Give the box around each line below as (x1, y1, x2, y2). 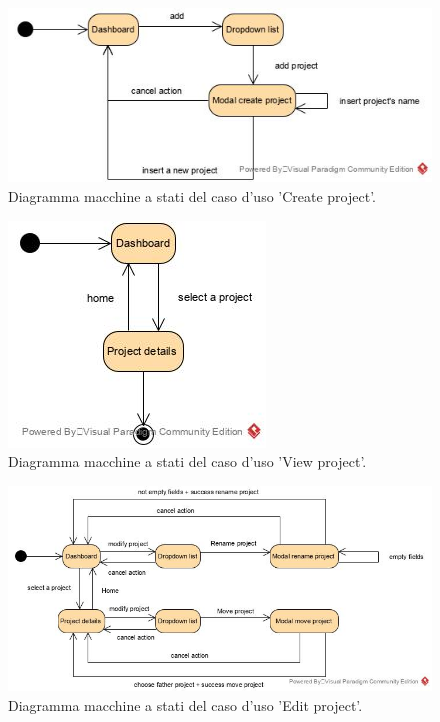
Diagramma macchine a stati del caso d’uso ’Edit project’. (8, 695, 363, 715)
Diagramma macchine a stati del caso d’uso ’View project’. (8, 451, 367, 472)
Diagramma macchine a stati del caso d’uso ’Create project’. (8, 186, 377, 207)
